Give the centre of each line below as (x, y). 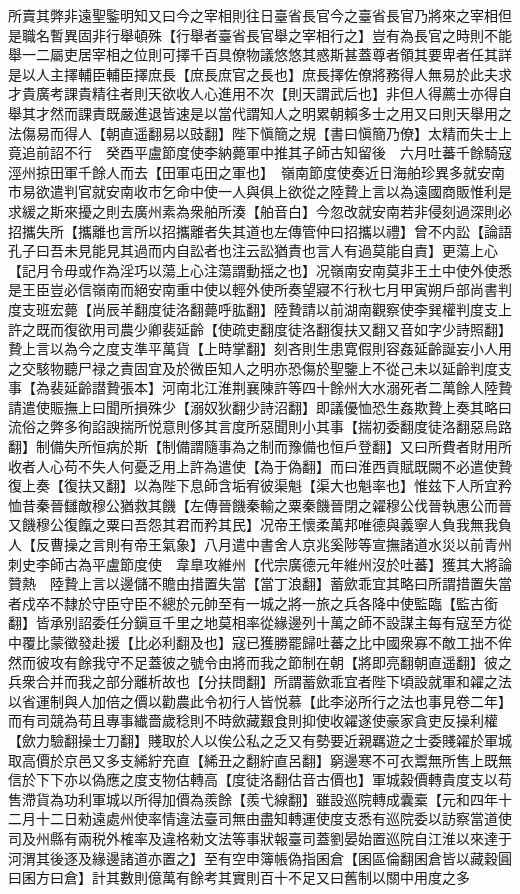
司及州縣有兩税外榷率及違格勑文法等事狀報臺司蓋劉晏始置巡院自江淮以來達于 (260, 837)
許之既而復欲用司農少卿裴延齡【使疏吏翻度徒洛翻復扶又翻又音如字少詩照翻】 (260, 328)
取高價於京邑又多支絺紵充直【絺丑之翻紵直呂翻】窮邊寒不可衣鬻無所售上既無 (260, 759)
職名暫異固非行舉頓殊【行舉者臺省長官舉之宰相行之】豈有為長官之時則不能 (266, 34)
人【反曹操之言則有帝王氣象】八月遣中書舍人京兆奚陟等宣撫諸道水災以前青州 (260, 544)
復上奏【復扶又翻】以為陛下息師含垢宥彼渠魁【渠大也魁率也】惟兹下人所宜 (253, 485)
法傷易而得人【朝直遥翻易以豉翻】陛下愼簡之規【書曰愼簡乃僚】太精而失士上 (260, 132)
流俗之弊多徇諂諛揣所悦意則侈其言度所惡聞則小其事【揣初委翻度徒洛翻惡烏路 (260, 426)
